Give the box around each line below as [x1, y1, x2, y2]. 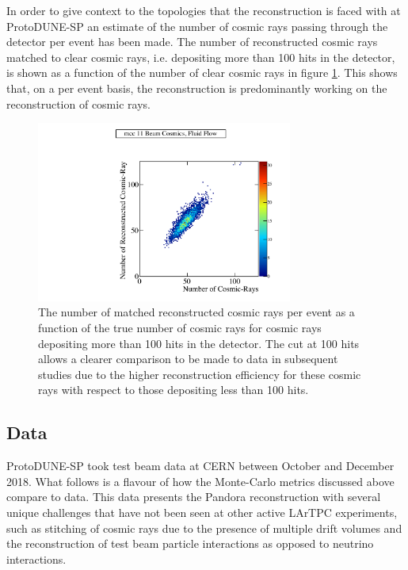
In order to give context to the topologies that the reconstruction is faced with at [6, 2, 401, 18]
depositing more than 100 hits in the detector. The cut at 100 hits [38, 335, 360, 351]
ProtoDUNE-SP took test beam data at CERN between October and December [6, 457, 395, 474]
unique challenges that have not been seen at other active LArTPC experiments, [6, 504, 398, 521]
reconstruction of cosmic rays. [6, 95, 151, 112]
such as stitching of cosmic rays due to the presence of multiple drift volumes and [6, 519, 402, 536]
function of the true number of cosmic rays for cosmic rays [38, 319, 322, 336]
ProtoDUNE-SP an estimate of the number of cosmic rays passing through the [6, 17, 388, 34]
